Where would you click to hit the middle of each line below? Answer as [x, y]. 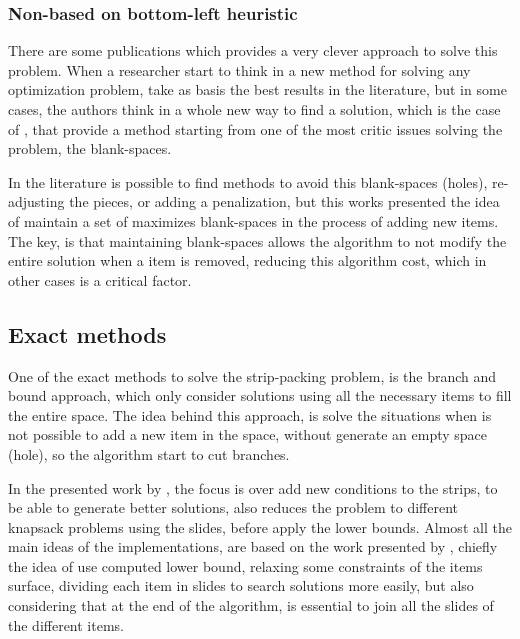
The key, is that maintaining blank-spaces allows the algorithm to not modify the [257, 240]
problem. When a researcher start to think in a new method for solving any [239, 69]
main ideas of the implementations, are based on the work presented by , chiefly [253, 546]
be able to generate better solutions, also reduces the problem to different [233, 507]
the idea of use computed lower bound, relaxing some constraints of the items [245, 565]
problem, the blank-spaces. [90, 148]
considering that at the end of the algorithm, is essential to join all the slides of [251, 605]
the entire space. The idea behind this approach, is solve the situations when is [250, 414]
